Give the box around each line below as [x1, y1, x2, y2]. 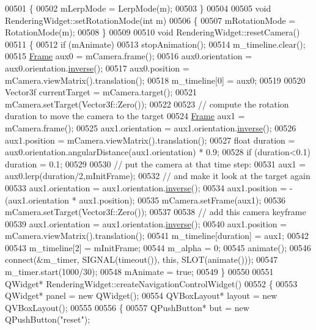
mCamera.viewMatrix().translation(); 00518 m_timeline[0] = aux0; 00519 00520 [5, 73, 306, 86]
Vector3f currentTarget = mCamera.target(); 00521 [5, 86, 197, 98]
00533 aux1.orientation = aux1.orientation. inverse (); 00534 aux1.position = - [5, 181, 293, 194]
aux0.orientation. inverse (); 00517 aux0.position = [5, 61, 189, 74]
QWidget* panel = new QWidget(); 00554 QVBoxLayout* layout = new [5, 289, 277, 302]
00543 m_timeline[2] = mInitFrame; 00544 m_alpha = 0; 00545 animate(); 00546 [5, 241, 311, 254]
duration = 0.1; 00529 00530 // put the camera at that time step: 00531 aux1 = [5, 157, 306, 170]
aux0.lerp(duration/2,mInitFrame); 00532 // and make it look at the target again [5, 169, 310, 182]
